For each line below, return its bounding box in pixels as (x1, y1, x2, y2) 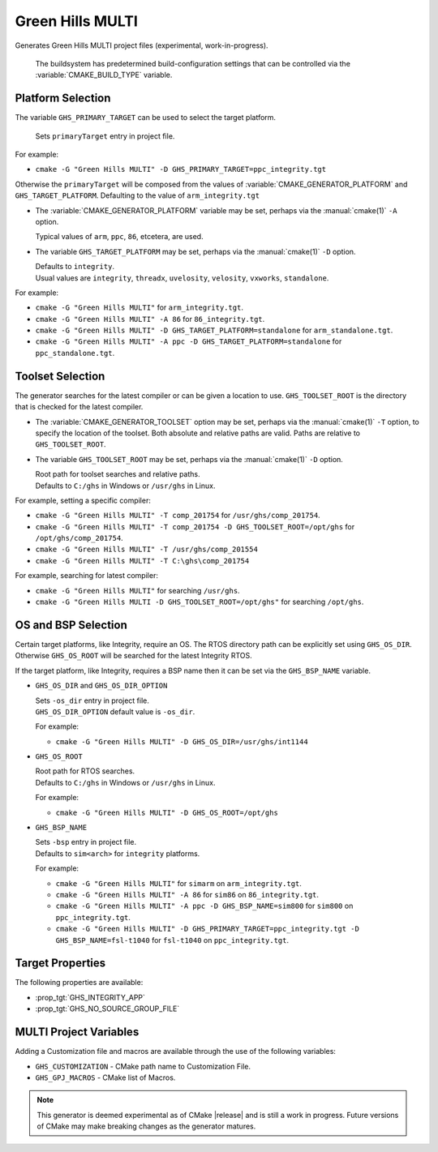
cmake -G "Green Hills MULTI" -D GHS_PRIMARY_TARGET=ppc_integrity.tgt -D (55, 924, 360, 934)
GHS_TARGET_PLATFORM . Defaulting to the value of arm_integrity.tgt (15, 191, 260, 200)
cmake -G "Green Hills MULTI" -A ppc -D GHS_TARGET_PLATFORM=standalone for (35, 336, 342, 346)
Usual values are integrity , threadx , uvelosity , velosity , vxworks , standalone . (35, 272, 329, 283)
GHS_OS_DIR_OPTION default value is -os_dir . (35, 706, 195, 717)
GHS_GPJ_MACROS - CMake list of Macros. (35, 1073, 176, 1082)
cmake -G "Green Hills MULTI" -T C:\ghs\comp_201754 (35, 556, 250, 565)
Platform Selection (15, 92, 111, 105)
